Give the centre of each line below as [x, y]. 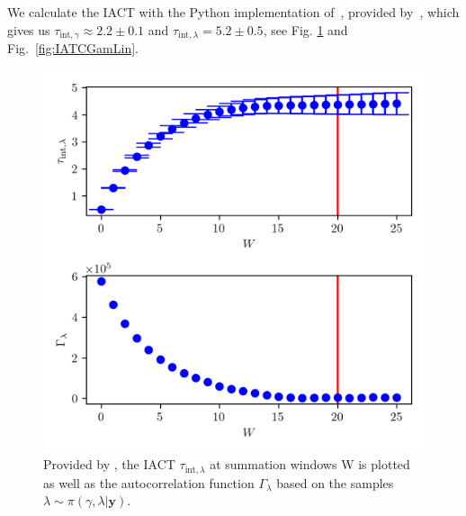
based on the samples [335, 482]
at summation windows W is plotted [310, 464]
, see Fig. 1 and [305, 29]
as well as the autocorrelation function [149, 482]
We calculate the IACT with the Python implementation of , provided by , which [233, 12]
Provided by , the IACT [109, 464]
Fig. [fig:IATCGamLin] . [73, 48]
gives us [29, 29]
